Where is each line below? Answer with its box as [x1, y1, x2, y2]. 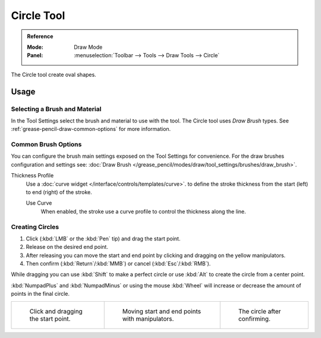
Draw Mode [74, 43, 103, 51]
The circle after [238, 307, 281, 315]
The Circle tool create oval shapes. [11, 71, 96, 78]
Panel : [27, 52, 43, 59]
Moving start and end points [122, 307, 202, 315]
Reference [27, 33, 53, 40]
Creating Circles [11, 223, 59, 231]
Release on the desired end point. [26, 243, 108, 251]
